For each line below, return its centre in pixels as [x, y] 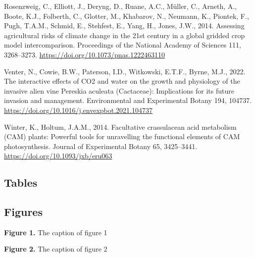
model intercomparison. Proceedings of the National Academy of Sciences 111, [123, 45]
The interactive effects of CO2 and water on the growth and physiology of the [122, 81]
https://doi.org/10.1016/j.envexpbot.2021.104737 [78, 110]
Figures [23, 212]
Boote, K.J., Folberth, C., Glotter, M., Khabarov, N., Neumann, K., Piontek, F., [127, 16]
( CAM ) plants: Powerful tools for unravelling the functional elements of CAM [122, 136]
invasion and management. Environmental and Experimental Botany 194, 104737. [128, 100]
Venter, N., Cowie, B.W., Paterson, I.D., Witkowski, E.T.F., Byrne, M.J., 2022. [125, 71]
